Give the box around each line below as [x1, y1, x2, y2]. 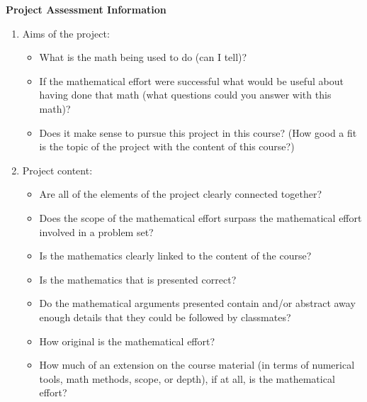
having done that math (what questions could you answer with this [39, 87, 332, 102]
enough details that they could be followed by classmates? [39, 309, 291, 324]
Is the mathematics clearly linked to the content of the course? [39, 248, 312, 263]
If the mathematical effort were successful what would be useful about [39, 73, 344, 88]
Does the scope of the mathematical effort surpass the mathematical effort [39, 210, 362, 225]
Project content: [22, 162, 93, 177]
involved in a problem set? [39, 224, 154, 239]
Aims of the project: [22, 26, 110, 40]
